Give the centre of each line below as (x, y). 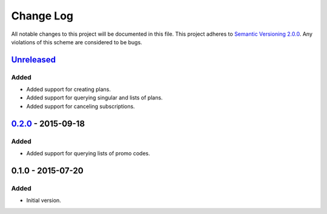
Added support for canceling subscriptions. (81, 106)
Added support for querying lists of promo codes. (88, 153)
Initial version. (44, 201)
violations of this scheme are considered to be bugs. (77, 42)
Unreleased (34, 60)
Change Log (42, 16)
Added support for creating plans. (69, 89)
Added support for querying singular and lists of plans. (94, 98)
